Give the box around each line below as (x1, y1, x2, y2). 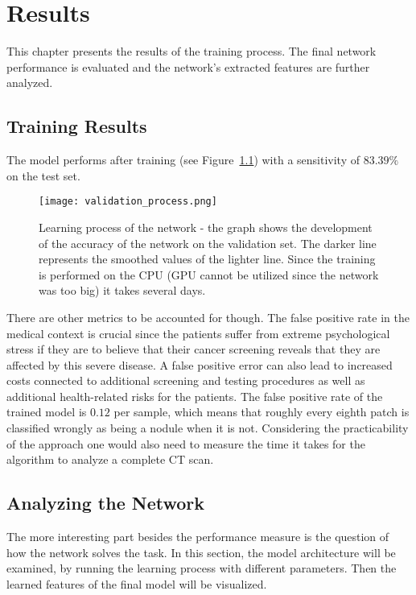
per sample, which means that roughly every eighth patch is (113, 403, 410, 420)
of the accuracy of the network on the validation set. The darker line (39, 234, 377, 251)
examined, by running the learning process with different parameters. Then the (6, 560, 397, 576)
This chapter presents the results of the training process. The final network (6, 43, 377, 60)
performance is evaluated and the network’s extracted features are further (6, 58, 370, 75)
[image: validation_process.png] (39, 196, 217, 208)
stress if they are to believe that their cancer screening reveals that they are (6, 341, 381, 357)
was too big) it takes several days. (39, 282, 206, 299)
